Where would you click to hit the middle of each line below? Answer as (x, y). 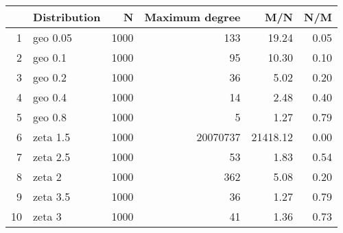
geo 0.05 (52, 37)
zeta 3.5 (52, 196)
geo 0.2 (50, 77)
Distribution (67, 17)
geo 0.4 (50, 97)
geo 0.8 (50, 117)
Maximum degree (192, 17)
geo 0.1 (50, 57)
